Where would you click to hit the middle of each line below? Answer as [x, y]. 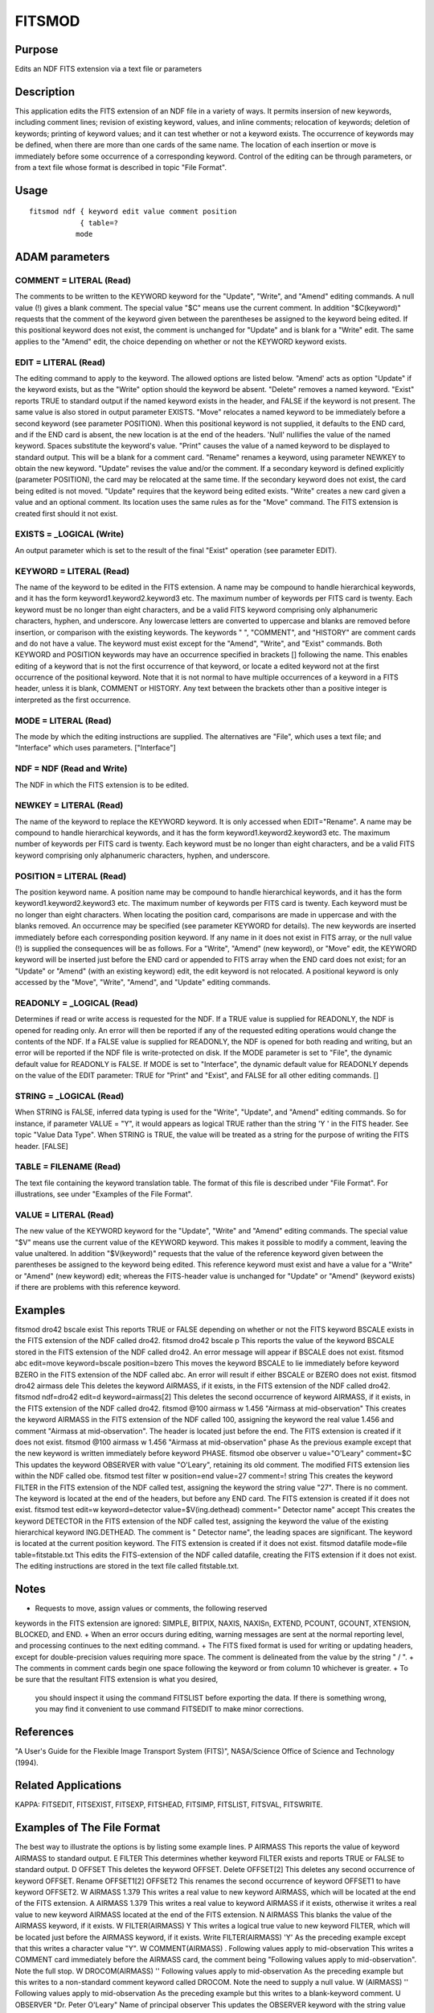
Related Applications [68, 1786]
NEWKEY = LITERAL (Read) [69, 805]
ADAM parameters [62, 256]
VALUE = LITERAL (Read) [64, 1214]
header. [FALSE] [41, 1146]
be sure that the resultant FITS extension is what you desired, [117, 1680]
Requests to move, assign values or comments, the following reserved [151, 1608]
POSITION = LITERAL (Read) [71, 876]
